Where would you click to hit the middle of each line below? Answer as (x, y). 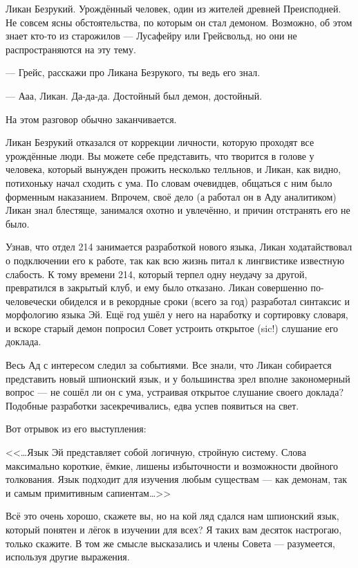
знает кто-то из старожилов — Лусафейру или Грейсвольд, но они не (151, 36)
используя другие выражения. (68, 557)
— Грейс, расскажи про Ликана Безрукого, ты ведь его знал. (133, 72)
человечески (31, 301)
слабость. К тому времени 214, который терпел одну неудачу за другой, (157, 274)
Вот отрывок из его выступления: (76, 429)
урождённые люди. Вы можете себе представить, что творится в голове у (160, 155)
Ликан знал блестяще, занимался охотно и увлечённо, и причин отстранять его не (178, 210)
